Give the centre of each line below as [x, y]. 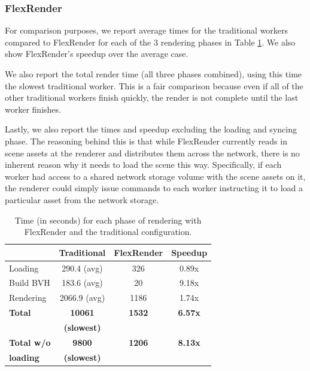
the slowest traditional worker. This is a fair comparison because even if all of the [154, 85]
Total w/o [30, 342]
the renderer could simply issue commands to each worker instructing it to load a [154, 188]
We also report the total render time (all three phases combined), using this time [154, 74]
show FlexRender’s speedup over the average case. [97, 54]
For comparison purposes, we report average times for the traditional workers [147, 30]
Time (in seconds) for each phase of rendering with [108, 220]
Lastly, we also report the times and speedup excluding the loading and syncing [151, 129]
